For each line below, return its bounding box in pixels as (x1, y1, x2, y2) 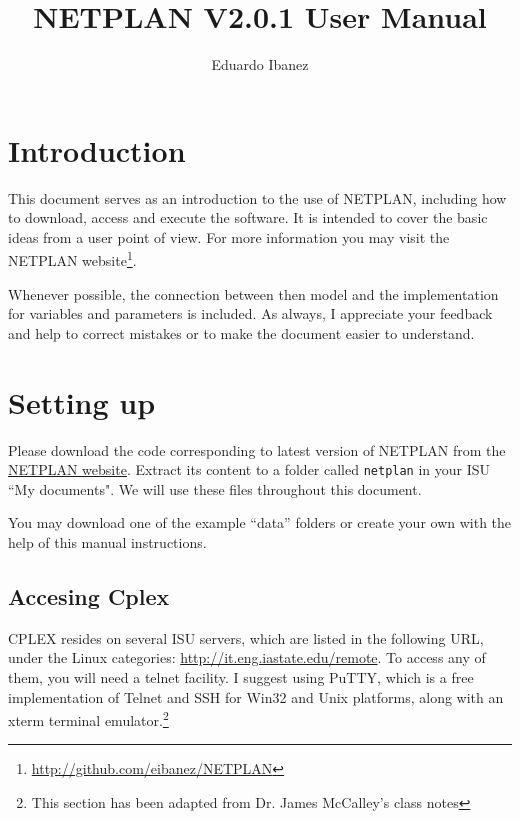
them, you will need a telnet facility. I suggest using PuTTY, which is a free (8, 667, 474, 688)
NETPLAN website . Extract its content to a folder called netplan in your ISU (8, 459, 491, 480)
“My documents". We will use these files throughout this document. (8, 478, 422, 499)
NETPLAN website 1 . (8, 247, 137, 271)
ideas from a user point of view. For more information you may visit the (8, 226, 450, 247)
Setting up (8, 381, 156, 422)
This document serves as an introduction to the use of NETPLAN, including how (8, 187, 507, 208)
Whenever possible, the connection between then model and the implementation (8, 283, 499, 304)
